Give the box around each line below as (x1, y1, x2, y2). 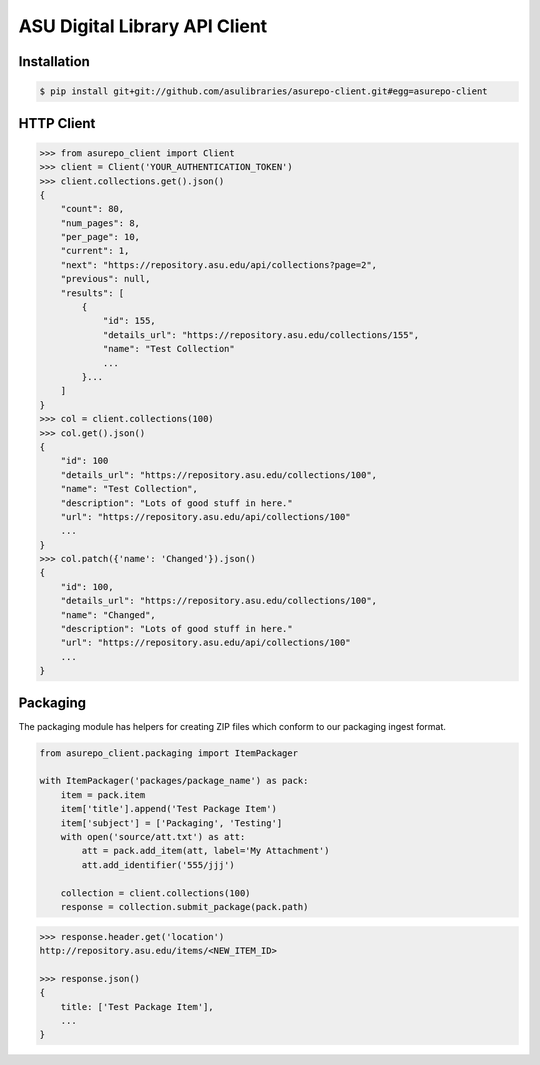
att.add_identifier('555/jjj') (81, 859, 235, 870)
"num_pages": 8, (60, 217, 140, 229)
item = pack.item (60, 789, 146, 800)
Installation (18, 53, 90, 70)
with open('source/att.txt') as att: (60, 831, 246, 843)
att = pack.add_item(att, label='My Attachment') (81, 845, 330, 857)
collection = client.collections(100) (60, 887, 251, 899)
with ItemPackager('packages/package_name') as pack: (39, 775, 309, 787)
